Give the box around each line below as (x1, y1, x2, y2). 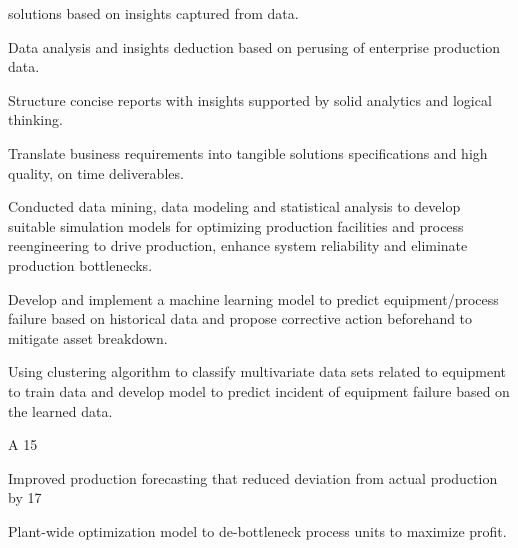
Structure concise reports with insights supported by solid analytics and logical (8, 89, 492, 110)
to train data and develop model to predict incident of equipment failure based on (8, 380, 510, 401)
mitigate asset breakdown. (8, 327, 168, 348)
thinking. (8, 109, 63, 130)
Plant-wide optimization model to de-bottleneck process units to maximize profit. (8, 520, 507, 541)
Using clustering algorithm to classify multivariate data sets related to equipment (8, 361, 506, 382)
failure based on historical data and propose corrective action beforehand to (8, 308, 473, 329)
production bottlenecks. (8, 254, 153, 275)
